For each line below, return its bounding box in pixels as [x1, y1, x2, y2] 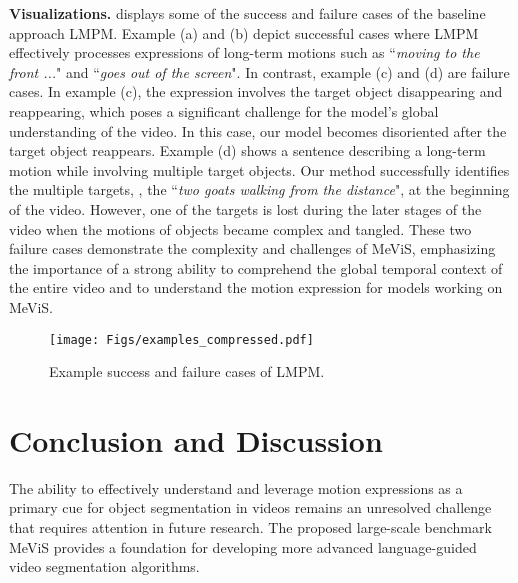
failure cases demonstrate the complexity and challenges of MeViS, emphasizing [9, 238, 496, 259]
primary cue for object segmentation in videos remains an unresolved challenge [9, 497, 492, 518]
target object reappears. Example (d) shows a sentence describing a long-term [9, 140, 486, 161]
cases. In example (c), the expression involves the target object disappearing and [9, 81, 503, 102]
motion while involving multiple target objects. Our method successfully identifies [9, 159, 510, 180]
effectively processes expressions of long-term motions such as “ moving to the [9, 42, 480, 63]
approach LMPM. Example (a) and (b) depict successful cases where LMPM [9, 22, 479, 43]
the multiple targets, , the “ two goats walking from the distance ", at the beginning [9, 179, 510, 200]
